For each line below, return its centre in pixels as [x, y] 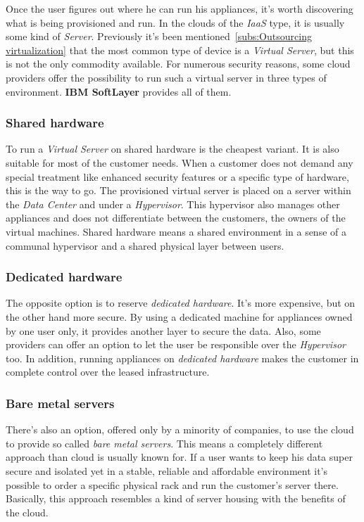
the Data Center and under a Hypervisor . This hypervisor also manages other [173, 204]
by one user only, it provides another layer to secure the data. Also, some [163, 330]
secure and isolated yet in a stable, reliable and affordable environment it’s [167, 470]
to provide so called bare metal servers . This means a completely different [164, 443]
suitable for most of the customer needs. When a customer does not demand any [180, 162]
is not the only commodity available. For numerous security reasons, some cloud [178, 64]
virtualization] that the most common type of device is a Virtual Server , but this [180, 50]
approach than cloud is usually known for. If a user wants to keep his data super [179, 457]
